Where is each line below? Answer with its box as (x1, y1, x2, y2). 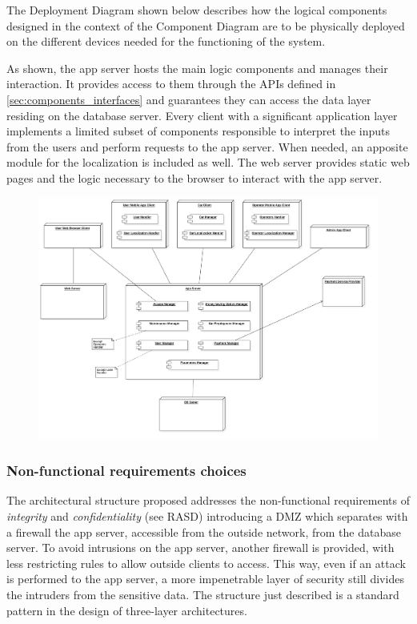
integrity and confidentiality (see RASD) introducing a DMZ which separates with (6, 508, 408, 525)
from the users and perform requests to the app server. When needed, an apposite (6, 138, 408, 155)
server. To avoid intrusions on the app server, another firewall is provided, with (6, 539, 395, 556)
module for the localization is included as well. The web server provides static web (6, 154, 410, 171)
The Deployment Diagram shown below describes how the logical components (6, 2, 387, 18)
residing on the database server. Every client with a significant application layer (6, 107, 398, 123)
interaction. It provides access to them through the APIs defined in (6, 75, 336, 92)
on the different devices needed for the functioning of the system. (6, 33, 326, 50)
